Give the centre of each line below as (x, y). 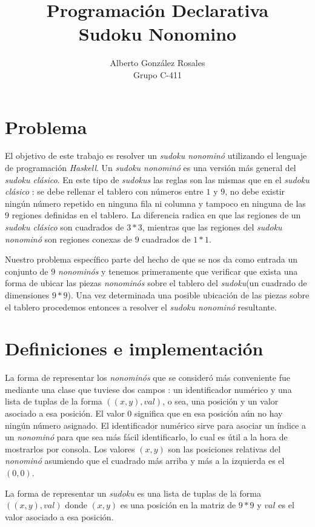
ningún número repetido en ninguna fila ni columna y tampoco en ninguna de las (155, 203)
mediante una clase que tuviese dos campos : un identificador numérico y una (148, 389)
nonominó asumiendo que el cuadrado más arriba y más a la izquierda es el (145, 461)
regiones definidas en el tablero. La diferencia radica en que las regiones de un (156, 215)
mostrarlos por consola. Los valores (70, 448)
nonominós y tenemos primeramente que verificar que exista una (178, 271)
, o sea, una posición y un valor (220, 401)
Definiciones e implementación (134, 348)
